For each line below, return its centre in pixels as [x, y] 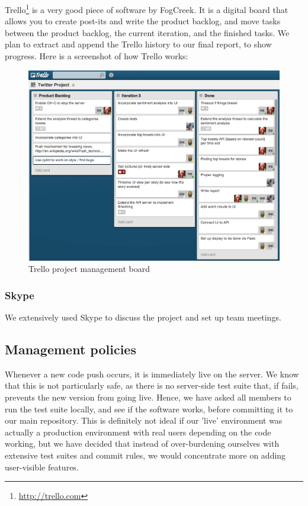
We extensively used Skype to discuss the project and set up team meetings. [143, 317]
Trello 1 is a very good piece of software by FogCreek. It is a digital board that [147, 9]
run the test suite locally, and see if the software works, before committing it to [149, 409]
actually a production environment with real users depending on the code [138, 432]
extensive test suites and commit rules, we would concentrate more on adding [145, 455]
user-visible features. [42, 467]
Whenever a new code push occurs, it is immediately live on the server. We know [152, 374]
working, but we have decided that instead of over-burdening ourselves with [142, 443]
